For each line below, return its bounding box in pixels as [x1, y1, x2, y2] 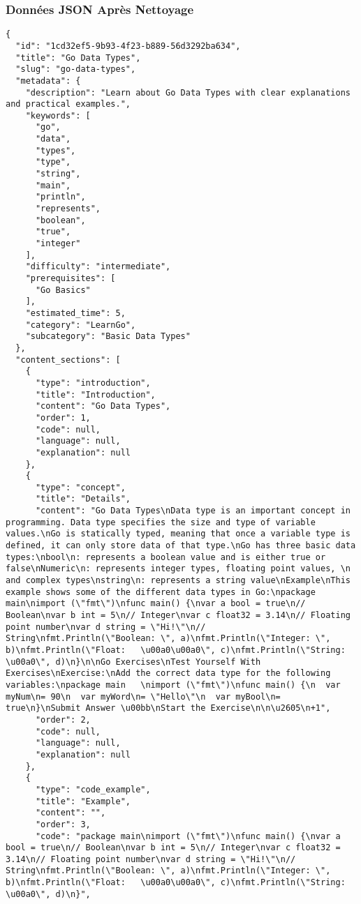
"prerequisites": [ [25, 273, 116, 283]
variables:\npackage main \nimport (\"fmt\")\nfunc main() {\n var [6, 679, 341, 690]
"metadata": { [15, 75, 81, 86]
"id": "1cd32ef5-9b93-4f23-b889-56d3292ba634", [15, 40, 241, 51]
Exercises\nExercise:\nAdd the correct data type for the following [6, 668, 331, 679]
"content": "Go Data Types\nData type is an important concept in [35, 506, 351, 516]
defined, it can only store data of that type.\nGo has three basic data [6, 541, 356, 551]
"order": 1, [35, 412, 91, 423]
